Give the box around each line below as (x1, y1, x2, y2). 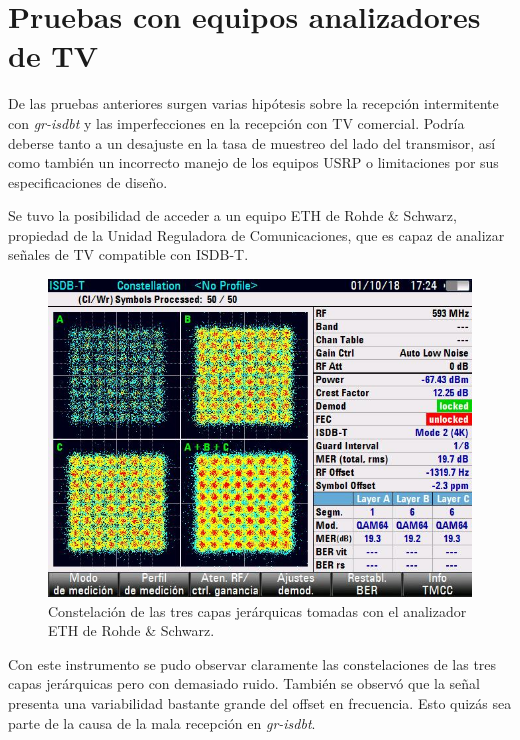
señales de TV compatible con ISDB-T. (8, 244, 249, 265)
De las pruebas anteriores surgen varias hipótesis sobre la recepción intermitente (8, 93, 499, 114)
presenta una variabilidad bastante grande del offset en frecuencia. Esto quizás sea (8, 693, 512, 714)
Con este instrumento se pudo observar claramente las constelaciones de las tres (8, 653, 497, 674)
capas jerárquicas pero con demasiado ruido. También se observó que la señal (8, 673, 480, 694)
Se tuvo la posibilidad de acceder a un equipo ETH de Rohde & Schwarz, (8, 205, 457, 226)
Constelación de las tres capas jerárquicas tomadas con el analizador (48, 600, 467, 621)
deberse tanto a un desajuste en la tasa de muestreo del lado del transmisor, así (8, 132, 496, 153)
